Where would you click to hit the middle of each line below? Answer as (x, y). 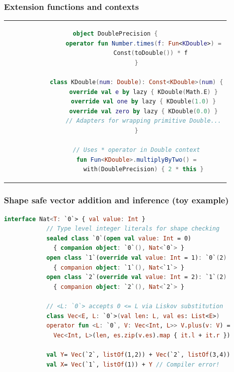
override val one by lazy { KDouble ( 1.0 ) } (143, 102)
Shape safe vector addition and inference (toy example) (117, 200)
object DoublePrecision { (115, 33)
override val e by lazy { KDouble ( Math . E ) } (144, 92)
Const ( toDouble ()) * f (151, 53)
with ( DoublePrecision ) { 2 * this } (143, 169)
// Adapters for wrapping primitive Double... (144, 121)
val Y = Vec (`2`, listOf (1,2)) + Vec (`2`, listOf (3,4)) (138, 354)
